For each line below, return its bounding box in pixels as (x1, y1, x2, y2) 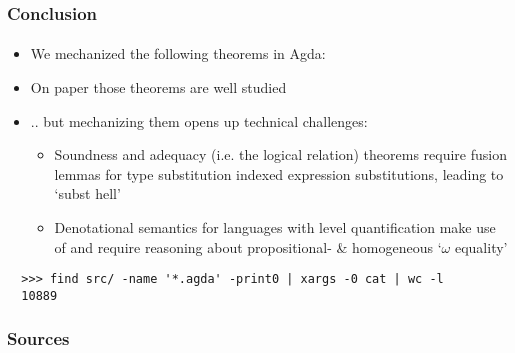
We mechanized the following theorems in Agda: (30, 43, 326, 64)
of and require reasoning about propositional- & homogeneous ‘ (54, 236, 442, 257)
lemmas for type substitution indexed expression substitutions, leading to (54, 163, 504, 184)
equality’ (454, 236, 508, 257)
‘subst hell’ (54, 183, 121, 204)
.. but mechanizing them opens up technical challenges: (30, 110, 368, 131)
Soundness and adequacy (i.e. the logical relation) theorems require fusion (54, 144, 507, 165)
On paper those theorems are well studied (30, 77, 287, 98)
